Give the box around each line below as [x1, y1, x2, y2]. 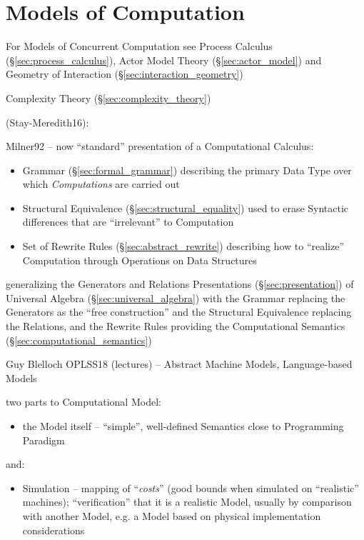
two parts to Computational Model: [6, 394, 161, 409]
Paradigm [22, 432, 65, 447]
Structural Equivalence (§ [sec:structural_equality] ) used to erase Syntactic [22, 200, 349, 215]
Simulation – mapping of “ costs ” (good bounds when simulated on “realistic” [22, 480, 359, 495]
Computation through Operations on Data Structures [22, 252, 257, 267]
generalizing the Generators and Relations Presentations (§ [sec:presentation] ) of [6, 276, 354, 291]
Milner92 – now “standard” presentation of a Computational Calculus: [6, 139, 314, 154]
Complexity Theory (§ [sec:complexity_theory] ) [6, 90, 211, 105]
